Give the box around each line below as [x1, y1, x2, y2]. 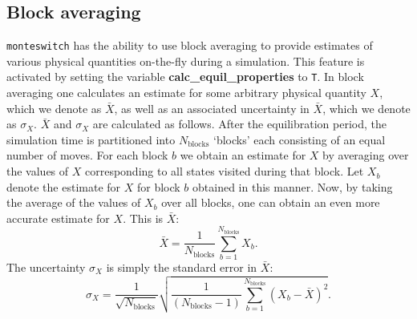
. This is [123, 209, 164, 226]
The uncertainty [6, 258, 86, 275]
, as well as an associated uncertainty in [114, 99, 310, 116]
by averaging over [322, 147, 409, 164]
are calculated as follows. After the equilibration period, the [92, 115, 387, 132]
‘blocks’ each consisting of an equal [213, 131, 386, 147]
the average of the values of [6, 194, 141, 211]
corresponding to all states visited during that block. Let [84, 163, 364, 180]
